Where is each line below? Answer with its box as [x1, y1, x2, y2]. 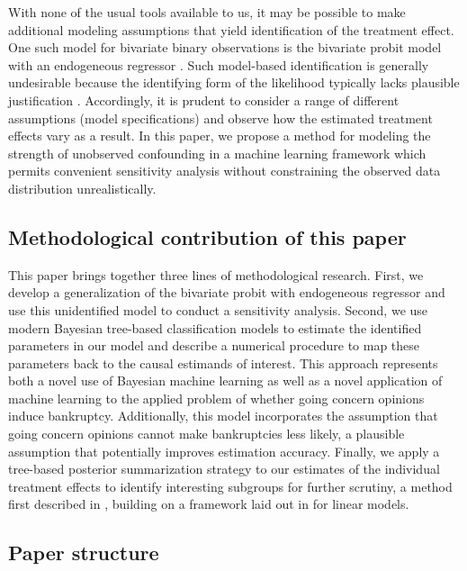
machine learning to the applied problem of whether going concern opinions [8, 388, 425, 407]
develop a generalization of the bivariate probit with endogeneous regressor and [8, 283, 445, 302]
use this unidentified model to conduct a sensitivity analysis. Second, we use [8, 300, 428, 319]
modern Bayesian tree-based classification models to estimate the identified [8, 318, 422, 337]
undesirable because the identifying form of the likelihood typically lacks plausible [8, 73, 460, 92]
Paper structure [8, 539, 159, 566]
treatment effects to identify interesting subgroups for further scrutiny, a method [8, 476, 453, 495]
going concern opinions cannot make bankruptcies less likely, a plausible [8, 424, 405, 443]
